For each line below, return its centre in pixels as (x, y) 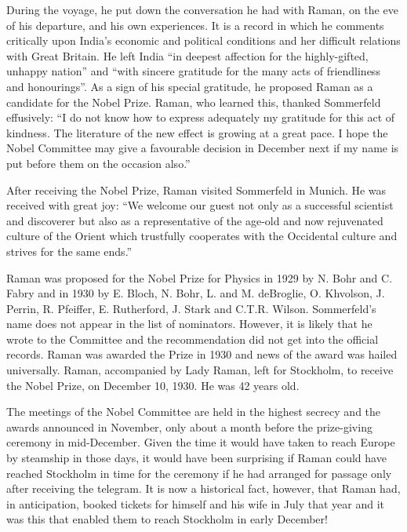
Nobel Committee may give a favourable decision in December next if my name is (203, 148)
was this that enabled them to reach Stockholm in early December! (167, 519)
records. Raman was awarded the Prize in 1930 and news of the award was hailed (202, 354)
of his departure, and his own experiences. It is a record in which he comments (195, 25)
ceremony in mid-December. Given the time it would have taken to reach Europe (201, 442)
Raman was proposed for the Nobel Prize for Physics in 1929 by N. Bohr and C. (200, 277)
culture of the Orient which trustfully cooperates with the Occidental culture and (202, 236)
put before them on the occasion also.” (98, 163)
